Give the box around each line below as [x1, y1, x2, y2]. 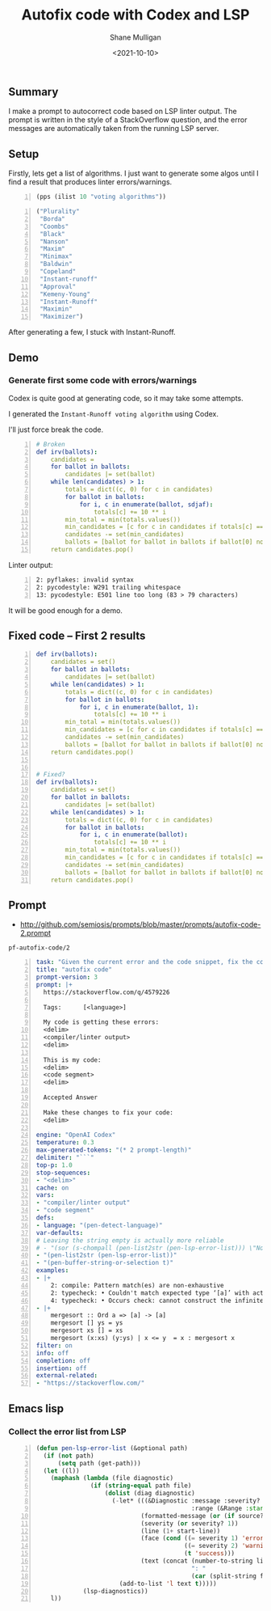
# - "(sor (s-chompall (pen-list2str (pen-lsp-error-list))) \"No [35, 1244, 265, 1252]
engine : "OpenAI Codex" [35, 1131, 116, 1140]
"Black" [40, 230, 66, 238]
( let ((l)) [43, 1466, 80, 1475]
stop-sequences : [35, 1169, 91, 1177]
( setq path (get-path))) [57, 1459, 141, 1467]
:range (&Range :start [190, 1504, 268, 1512]
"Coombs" [40, 222, 69, 230]
